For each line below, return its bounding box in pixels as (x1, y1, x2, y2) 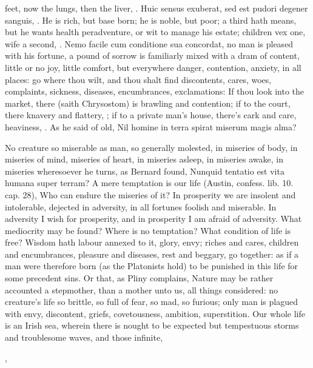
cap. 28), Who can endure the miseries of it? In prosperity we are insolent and (5, 188, 296, 201)
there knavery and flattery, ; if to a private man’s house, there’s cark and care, (5, 109, 297, 121)
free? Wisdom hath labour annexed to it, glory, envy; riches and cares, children (5, 236, 299, 249)
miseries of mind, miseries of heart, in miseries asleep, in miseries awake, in (5, 153, 283, 166)
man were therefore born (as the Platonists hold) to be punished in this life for (5, 259, 298, 272)
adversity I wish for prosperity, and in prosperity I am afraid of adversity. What (5, 212, 302, 225)
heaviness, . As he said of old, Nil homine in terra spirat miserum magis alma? (5, 120, 297, 133)
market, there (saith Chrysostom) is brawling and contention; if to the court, (5, 96, 291, 109)
